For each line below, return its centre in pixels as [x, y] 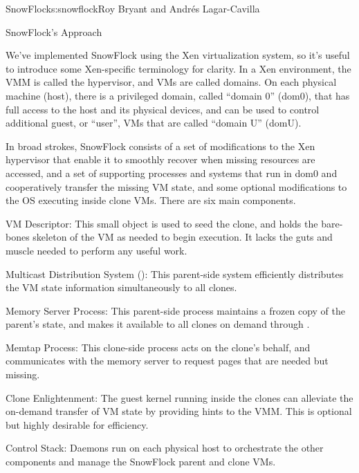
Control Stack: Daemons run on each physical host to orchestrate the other [165, 448]
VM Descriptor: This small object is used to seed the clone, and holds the [162, 223]
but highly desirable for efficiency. [77, 424]
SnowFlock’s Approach [54, 31]
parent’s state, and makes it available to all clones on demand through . [158, 324]
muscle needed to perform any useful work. [96, 250]
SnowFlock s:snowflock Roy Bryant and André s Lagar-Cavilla [133, 8]
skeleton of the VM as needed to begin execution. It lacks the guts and [183, 237]
